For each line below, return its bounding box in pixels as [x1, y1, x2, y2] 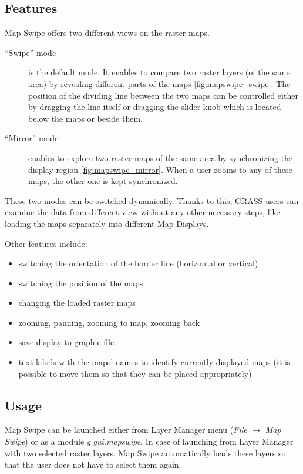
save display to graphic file [18, 336, 115, 348]
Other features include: [5, 237, 87, 249]
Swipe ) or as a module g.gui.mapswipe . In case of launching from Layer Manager [5, 435, 294, 448]
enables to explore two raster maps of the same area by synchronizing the [28, 151, 293, 163]
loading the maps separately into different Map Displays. [5, 217, 209, 229]
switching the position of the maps [18, 276, 143, 289]
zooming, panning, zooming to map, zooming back [18, 316, 200, 328]
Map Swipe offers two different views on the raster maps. [5, 26, 210, 39]
